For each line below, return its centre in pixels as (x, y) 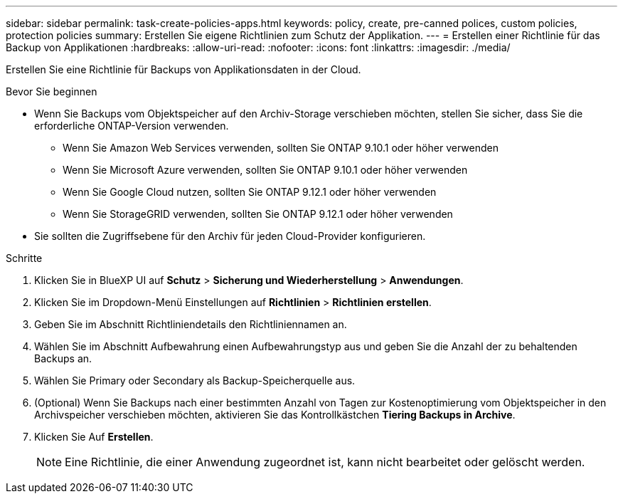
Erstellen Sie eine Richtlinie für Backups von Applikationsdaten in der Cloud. (183, 69)
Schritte (24, 258)
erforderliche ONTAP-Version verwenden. (132, 126)
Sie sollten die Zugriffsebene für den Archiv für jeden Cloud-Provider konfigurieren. (230, 236)
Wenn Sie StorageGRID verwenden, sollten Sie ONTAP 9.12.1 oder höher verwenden (258, 214)
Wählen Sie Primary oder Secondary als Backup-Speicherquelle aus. (195, 380)
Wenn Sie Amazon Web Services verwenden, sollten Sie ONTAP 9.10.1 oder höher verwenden (281, 148)
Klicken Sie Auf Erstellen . (94, 437)
